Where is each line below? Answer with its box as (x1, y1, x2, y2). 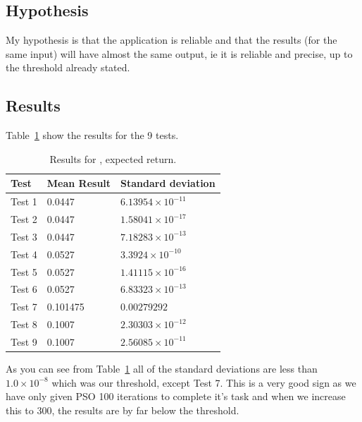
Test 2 (11, 212, 37, 227)
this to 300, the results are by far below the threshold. (6, 402, 239, 417)
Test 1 (11, 194, 37, 209)
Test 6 (11, 282, 37, 296)
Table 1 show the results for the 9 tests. (6, 128, 179, 143)
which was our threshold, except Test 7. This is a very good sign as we (51, 375, 356, 390)
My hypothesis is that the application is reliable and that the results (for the (6, 32, 337, 47)
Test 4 (11, 246, 37, 261)
